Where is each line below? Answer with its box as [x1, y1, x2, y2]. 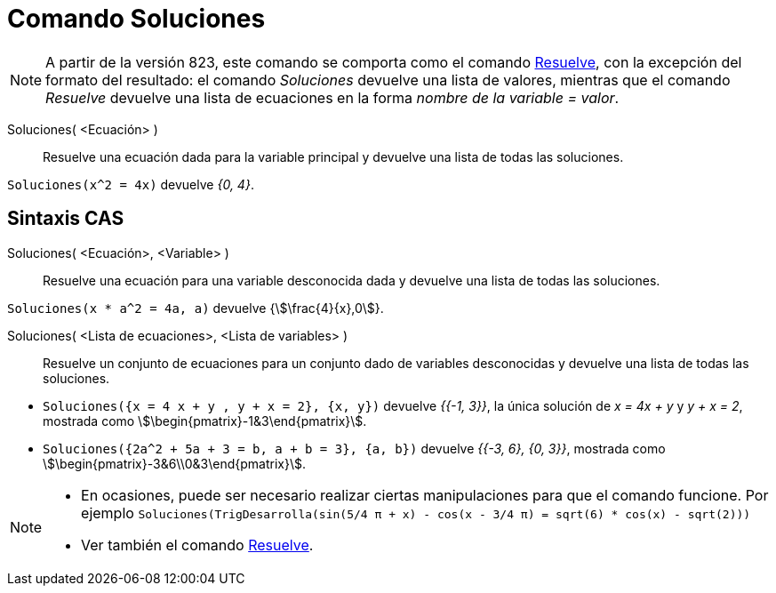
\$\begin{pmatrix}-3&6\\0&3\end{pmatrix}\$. [43, 455, 307, 471]
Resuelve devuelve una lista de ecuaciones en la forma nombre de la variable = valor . [45, 88, 620, 107]
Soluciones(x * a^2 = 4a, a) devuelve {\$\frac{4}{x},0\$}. [7, 300, 384, 316]
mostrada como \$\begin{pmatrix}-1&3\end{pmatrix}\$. [43, 413, 367, 429]
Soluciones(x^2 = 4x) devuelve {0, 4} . [7, 176, 254, 192]
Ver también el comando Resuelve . [81, 535, 314, 554]
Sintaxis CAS [7, 207, 124, 230]
